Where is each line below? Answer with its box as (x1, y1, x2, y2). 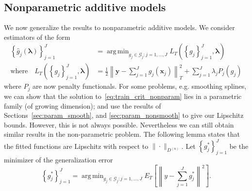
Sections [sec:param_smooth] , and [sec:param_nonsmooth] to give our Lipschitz (4, 110, 244, 120)
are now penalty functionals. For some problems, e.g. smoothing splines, (32, 81, 247, 91)
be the (229, 141, 249, 151)
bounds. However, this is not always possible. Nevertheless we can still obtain (4, 119, 234, 129)
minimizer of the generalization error (4, 155, 113, 165)
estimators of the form (4, 32, 70, 42)
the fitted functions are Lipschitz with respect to (4, 141, 149, 151)
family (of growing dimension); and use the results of (4, 100, 161, 111)
